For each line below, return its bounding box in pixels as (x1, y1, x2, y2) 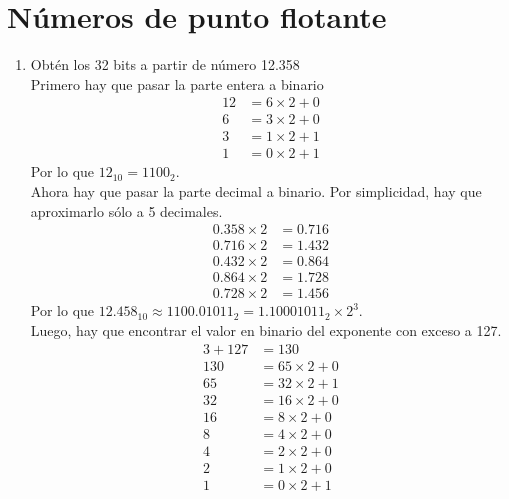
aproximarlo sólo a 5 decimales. (30, 200, 223, 221)
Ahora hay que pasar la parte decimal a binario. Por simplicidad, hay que (30, 181, 482, 202)
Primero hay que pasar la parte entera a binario (30, 73, 324, 94)
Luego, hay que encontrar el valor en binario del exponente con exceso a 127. (30, 319, 502, 340)
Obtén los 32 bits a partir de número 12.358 (30, 54, 300, 75)
